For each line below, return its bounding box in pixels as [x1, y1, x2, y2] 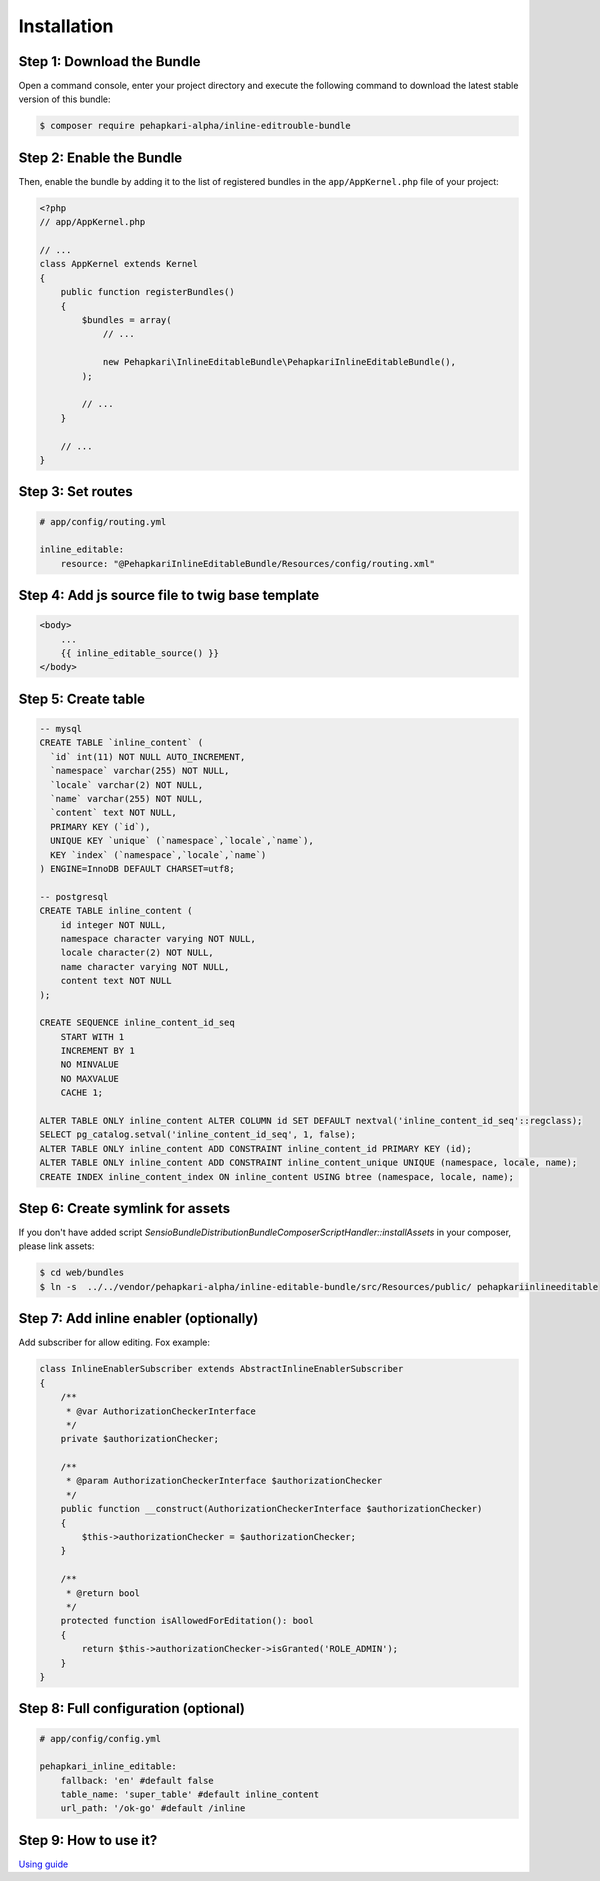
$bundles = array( [81, 315, 172, 326]
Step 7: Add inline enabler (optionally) [18, 1310, 259, 1327]
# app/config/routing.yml [39, 516, 167, 527]
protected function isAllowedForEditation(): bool [60, 1615, 314, 1627]
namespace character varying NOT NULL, [60, 933, 257, 944]
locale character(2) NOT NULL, [60, 947, 214, 959]
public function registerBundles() [60, 286, 235, 298]
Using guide [18, 1858, 69, 1870]
